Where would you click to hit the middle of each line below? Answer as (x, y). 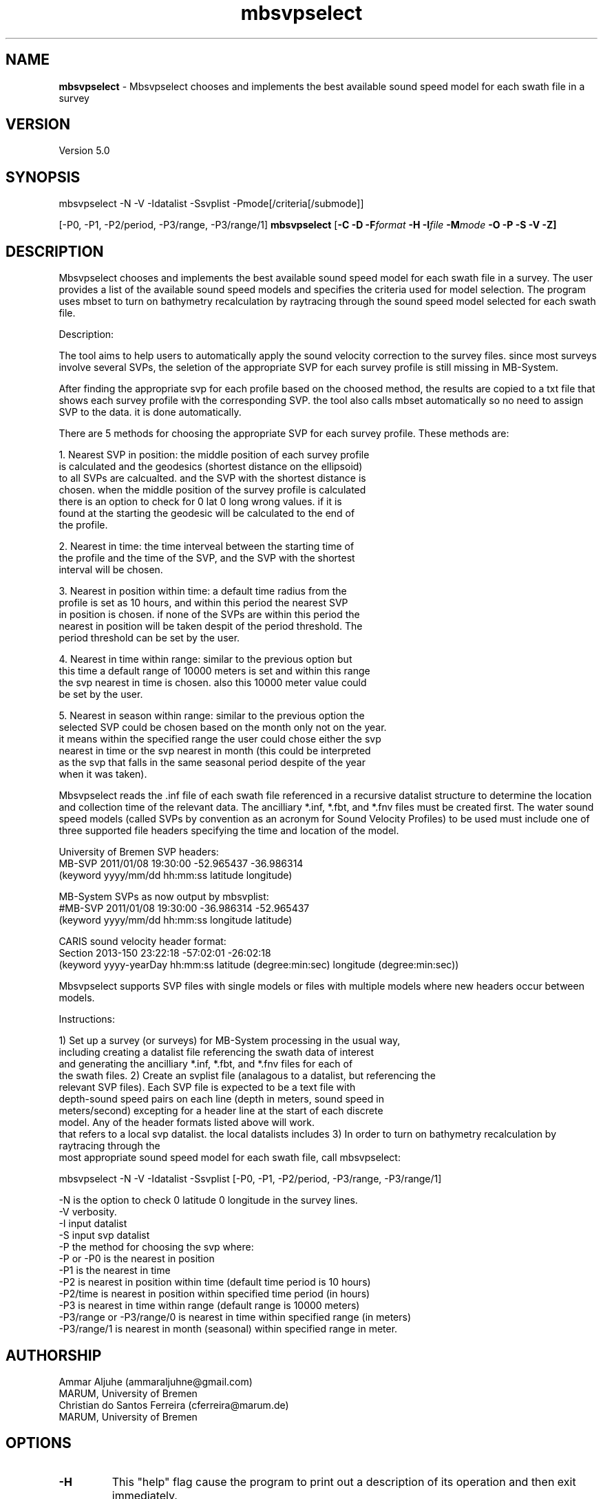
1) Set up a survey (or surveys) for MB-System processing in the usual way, (230, 1041)
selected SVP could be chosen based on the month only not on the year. (223, 727)
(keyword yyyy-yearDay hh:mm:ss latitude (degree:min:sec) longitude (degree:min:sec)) (259, 965)
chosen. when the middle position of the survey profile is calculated (212, 490)
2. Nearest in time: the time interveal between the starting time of (207, 546)
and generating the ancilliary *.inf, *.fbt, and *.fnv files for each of (206, 1064)
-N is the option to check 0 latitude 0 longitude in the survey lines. (208, 1200)
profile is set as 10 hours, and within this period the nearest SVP (203, 603)
